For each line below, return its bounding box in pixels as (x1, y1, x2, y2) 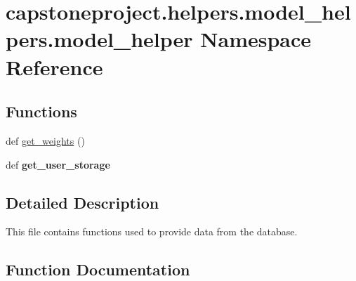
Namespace (200, 25, 312, 53)
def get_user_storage (6, 157, 110, 171)
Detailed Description (6, 191, 159, 213)
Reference (6, 52, 103, 81)
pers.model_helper (6, 25, 193, 53)
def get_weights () (6, 133, 85, 148)
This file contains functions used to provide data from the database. (6, 224, 298, 239)
